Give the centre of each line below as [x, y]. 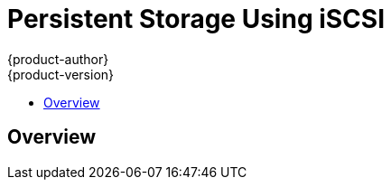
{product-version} [61, 74]
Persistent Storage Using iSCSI [196, 19]
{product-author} [58, 59]
